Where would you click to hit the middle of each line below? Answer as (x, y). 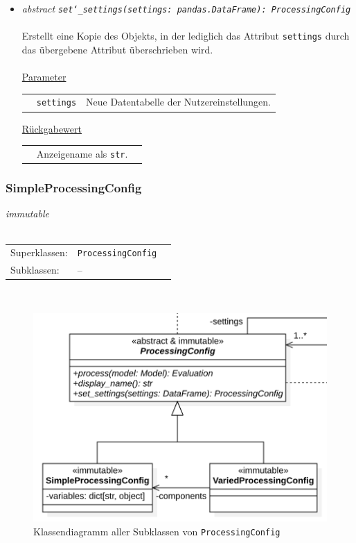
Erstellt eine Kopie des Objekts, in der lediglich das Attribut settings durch (186, 36)
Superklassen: (39, 252)
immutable (27, 214)
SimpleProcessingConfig (74, 188)
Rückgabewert (52, 128)
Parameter (44, 77)
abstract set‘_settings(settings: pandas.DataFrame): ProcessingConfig (186, 8)
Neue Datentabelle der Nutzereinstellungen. (178, 102)
